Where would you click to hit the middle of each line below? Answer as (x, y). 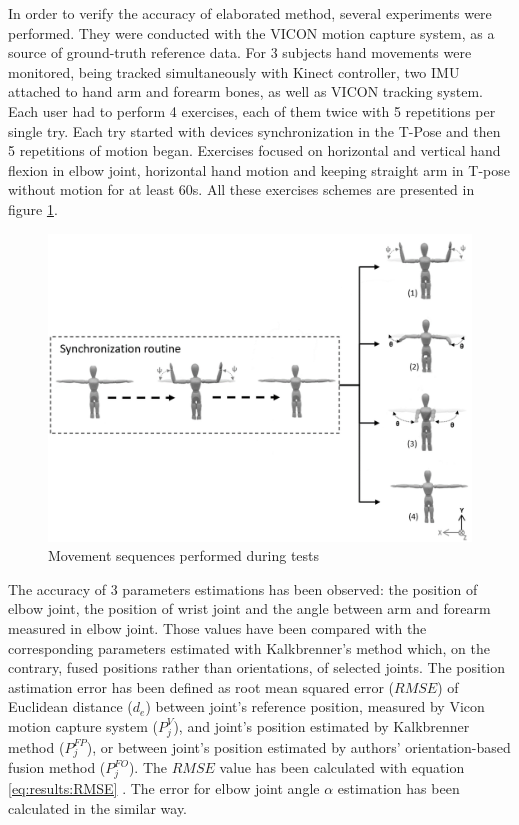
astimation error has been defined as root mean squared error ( (201, 686)
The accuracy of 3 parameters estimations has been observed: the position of (243, 588)
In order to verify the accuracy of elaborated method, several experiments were (250, 13)
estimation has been (398, 788)
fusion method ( (57, 767)
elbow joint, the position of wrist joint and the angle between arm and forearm (249, 608)
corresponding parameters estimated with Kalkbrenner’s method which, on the (249, 647)
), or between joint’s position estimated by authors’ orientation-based (298, 746)
